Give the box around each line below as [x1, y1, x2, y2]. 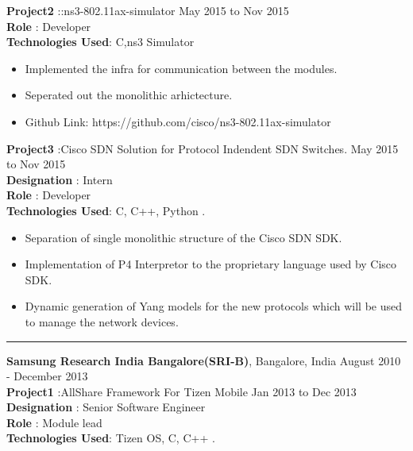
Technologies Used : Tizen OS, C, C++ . [6, 430, 215, 446]
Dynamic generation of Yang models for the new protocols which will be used [25, 298, 403, 314]
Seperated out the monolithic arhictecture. [25, 87, 233, 103]
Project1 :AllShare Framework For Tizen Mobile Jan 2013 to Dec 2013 [6, 383, 357, 399]
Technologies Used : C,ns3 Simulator [6, 33, 195, 50]
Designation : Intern [6, 171, 113, 187]
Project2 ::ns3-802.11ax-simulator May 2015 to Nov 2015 [6, 2, 289, 18]
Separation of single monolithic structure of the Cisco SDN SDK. [25, 229, 342, 245]
